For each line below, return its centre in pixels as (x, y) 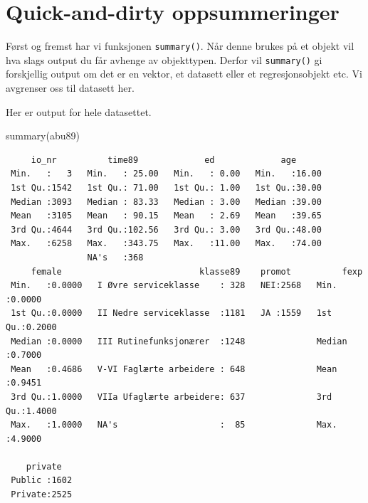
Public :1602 (42, 481)
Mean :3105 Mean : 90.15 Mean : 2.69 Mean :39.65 (166, 216)
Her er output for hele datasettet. (79, 111)
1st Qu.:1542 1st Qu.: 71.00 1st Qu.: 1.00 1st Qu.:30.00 (166, 188)
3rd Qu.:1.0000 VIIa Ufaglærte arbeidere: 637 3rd (172, 397)
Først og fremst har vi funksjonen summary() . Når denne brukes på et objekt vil (180, 46)
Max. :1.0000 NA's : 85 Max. (174, 425)
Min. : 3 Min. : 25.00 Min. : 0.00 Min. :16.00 (166, 174)
